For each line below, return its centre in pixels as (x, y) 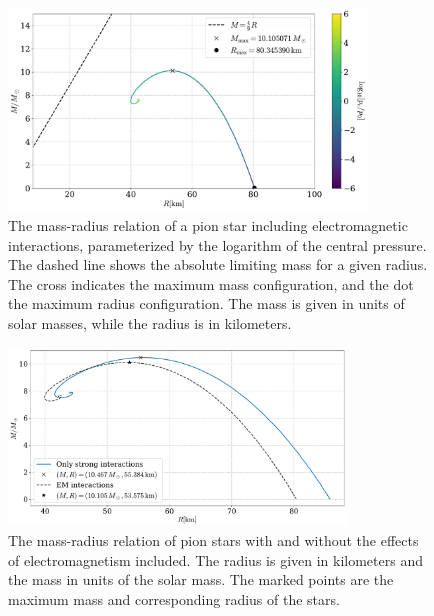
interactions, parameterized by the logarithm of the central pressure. (217, 244)
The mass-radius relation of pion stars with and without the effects (213, 540)
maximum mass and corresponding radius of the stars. (174, 598)
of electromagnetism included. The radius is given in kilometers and (215, 559)
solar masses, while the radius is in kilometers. (150, 322)
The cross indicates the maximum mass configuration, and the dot (211, 283)
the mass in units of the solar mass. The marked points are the (201, 579)
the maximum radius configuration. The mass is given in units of (206, 303)
